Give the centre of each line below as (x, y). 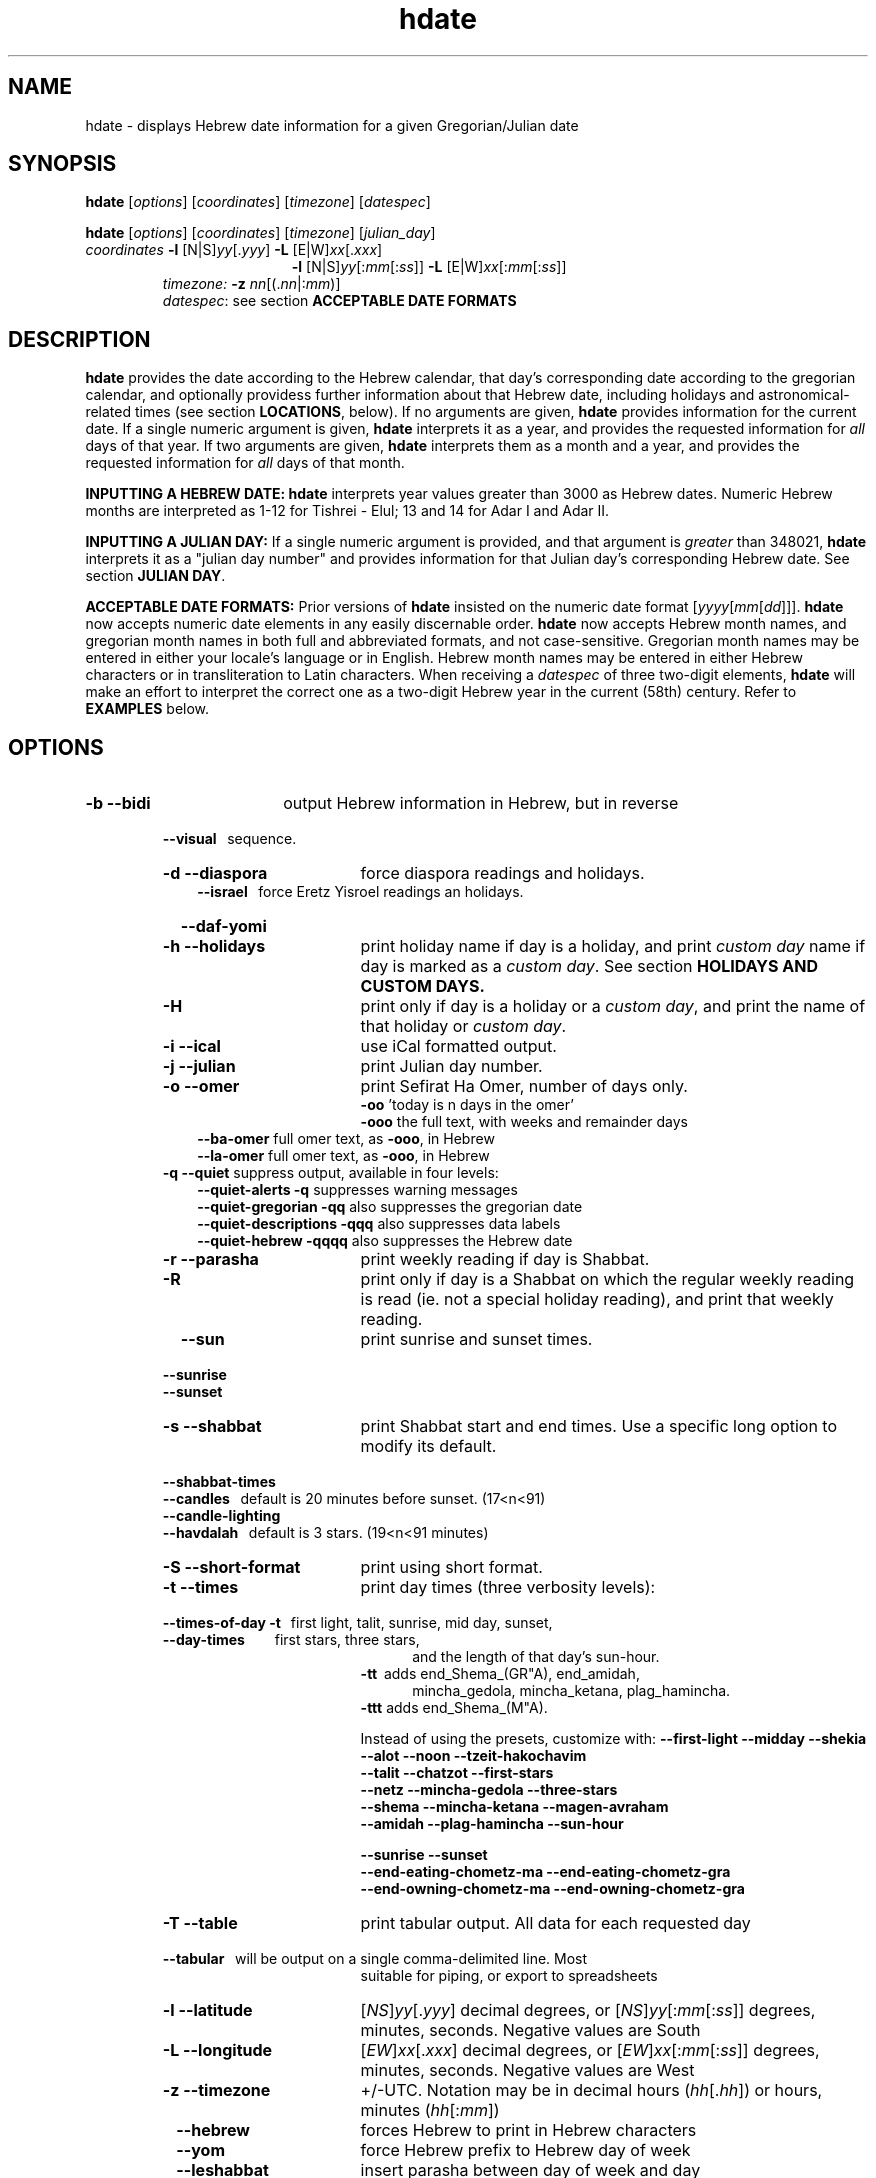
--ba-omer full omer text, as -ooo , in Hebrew (346, 1139)
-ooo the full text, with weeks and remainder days (524, 1122)
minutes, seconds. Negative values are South (530, 2030)
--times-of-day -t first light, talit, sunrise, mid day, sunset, (357, 1623)
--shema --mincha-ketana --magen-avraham (514, 1807)
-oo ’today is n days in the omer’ (467, 1105)
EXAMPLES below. (147, 709)
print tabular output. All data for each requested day (555, 1923)
